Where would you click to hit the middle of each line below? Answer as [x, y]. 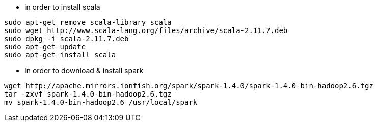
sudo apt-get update [45, 47]
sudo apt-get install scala [60, 55]
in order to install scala [62, 7]
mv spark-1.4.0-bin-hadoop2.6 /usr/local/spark [101, 102]
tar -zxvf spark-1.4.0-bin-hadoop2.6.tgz [88, 94]
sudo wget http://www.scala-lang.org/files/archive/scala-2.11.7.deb [146, 30]
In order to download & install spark [84, 70]
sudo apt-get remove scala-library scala [88, 22]
